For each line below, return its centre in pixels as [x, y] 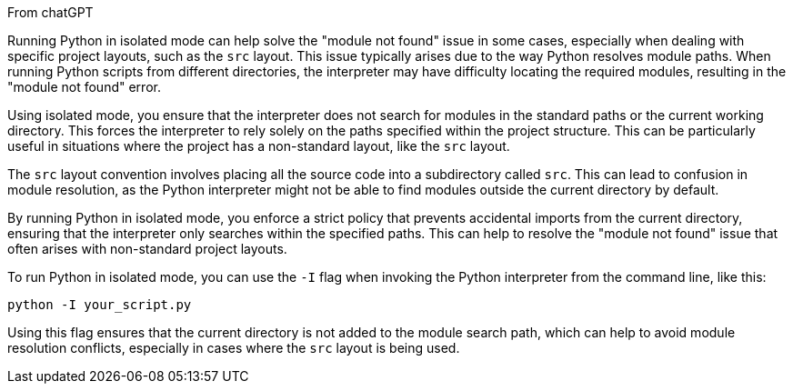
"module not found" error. [84, 87]
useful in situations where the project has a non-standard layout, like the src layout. [259, 146]
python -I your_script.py [100, 305]
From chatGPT [50, 12]
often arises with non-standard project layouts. [147, 249]
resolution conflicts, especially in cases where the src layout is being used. [234, 348]
